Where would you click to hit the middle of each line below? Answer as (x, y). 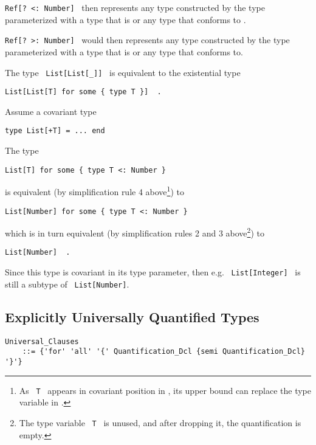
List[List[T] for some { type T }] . (83, 92)
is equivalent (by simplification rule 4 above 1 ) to (94, 191)
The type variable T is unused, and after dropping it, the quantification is (160, 422)
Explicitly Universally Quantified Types (132, 316)
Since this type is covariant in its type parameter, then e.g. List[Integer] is (153, 272)
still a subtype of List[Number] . (67, 284)
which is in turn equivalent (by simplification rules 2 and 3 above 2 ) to (135, 232)
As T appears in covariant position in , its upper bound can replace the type (165, 390)
